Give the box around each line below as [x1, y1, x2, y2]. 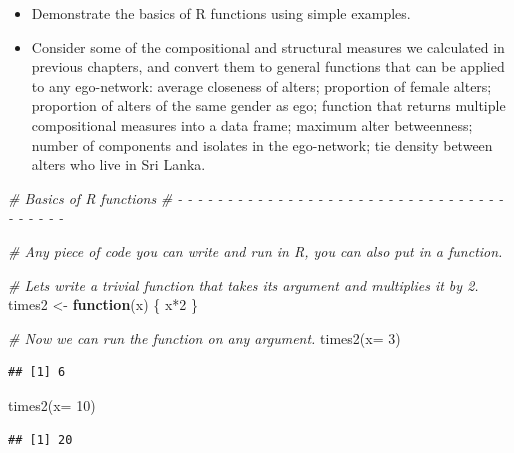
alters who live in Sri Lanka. [31, 154, 206, 175]
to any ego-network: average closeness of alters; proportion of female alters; [31, 75, 492, 96]
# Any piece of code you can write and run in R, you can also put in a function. [8, 240, 503, 261]
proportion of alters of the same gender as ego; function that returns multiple [31, 95, 506, 116]
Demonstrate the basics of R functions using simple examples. [31, 3, 411, 23]
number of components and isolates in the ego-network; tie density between [31, 134, 493, 155]
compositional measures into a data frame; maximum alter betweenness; [31, 114, 473, 135]
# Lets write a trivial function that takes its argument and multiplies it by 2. [8, 274, 479, 295]
